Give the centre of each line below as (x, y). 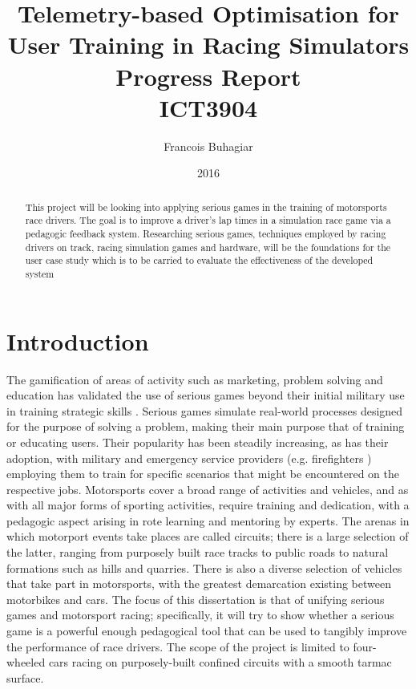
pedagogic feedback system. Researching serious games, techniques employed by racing (206, 233)
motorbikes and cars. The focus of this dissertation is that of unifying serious (196, 599)
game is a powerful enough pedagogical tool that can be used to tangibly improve (207, 631)
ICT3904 (208, 107)
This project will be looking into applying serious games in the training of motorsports (206, 207)
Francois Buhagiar (208, 146)
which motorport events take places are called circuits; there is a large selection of (208, 536)
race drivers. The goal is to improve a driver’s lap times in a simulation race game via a (208, 220)
